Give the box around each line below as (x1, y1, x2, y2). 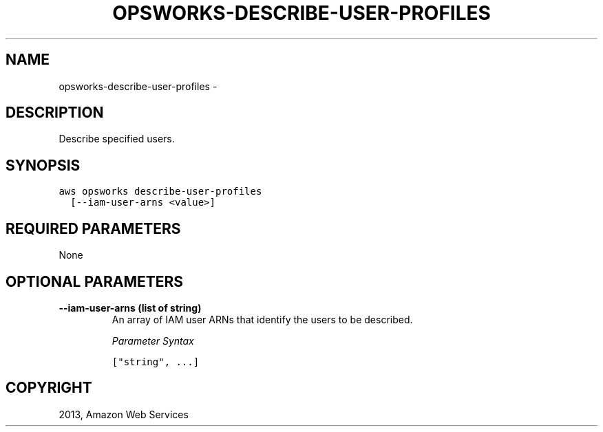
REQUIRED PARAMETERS (6, 219, 181, 237)
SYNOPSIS (6, 156, 81, 174)
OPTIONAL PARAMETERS (6, 272, 184, 290)
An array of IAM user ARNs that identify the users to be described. (112, 313, 413, 325)
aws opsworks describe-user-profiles (59, 186, 262, 197)
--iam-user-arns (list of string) (59, 301, 202, 314)
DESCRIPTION (6, 104, 104, 122)
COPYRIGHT (6, 379, 92, 397)
